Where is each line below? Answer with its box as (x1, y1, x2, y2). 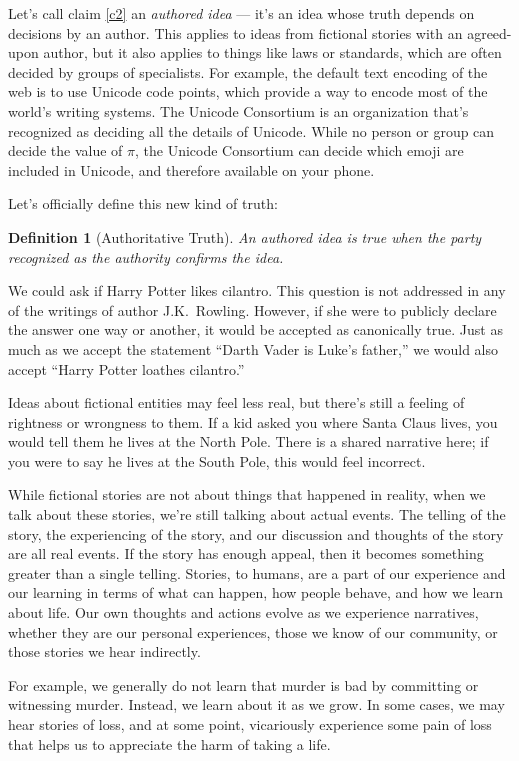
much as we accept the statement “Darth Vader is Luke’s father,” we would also (8, 338, 499, 359)
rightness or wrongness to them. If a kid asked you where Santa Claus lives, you (8, 411, 498, 432)
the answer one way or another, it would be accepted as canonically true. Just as (8, 319, 503, 340)
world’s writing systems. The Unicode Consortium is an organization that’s (8, 100, 469, 121)
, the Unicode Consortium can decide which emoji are (134, 140, 464, 161)
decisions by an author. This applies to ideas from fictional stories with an (8, 22, 463, 43)
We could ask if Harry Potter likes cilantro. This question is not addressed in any (8, 280, 506, 301)
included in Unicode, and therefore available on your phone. (8, 159, 375, 180)
